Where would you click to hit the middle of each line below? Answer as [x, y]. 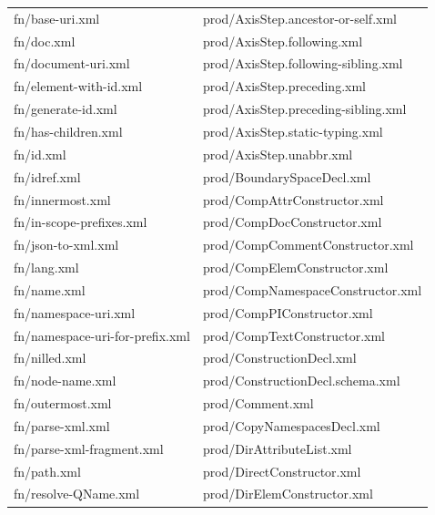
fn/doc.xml [45, 41]
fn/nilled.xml [50, 358]
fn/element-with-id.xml [78, 86]
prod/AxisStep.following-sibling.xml [303, 63]
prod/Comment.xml [258, 403]
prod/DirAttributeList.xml [277, 448]
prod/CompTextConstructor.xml [294, 335]
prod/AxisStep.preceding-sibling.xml [304, 109]
